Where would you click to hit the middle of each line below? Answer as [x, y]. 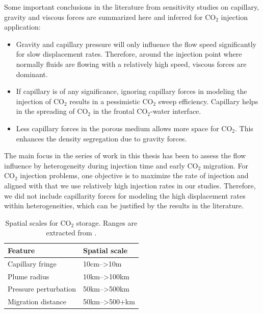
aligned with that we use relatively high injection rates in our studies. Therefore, [130, 185]
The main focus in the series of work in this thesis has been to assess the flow [125, 155]
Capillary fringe [32, 263]
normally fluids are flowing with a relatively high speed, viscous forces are [131, 64]
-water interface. [176, 111]
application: [22, 27]
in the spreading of [45, 111]
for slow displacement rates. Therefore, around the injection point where [129, 54]
